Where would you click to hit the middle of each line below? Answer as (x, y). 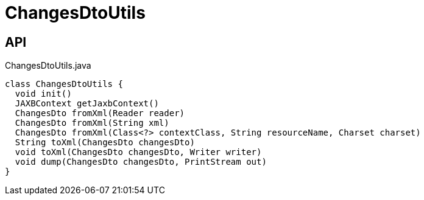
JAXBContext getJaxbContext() (87, 104)
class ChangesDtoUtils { (64, 84)
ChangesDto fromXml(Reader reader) (100, 113)
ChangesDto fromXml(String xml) (92, 123)
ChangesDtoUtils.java (48, 66)
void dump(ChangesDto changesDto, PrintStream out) (141, 162)
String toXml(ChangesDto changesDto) (105, 143)
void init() (43, 94)
